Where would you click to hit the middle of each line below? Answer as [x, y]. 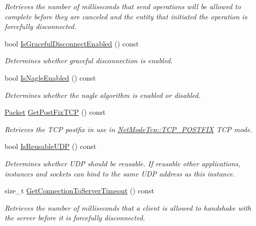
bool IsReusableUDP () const [51, 146]
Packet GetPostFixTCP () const [55, 112]
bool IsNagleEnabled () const [50, 77]
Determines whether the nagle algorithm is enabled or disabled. [103, 95]
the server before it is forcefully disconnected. [75, 218]
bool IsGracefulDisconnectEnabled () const [72, 43]
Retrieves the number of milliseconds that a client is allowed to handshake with [128, 207]
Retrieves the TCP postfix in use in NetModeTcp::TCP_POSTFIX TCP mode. [129, 129]
